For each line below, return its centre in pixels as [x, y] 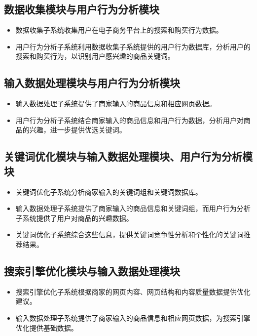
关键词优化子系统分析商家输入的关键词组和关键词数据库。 [109, 191]
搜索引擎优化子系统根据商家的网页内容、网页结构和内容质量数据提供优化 [133, 291]
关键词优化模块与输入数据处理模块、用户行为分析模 [128, 156]
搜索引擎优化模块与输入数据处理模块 [92, 271]
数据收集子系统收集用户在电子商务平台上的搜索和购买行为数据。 [119, 30]
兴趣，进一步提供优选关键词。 [78, 130]
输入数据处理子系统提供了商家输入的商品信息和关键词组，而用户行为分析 [133, 208]
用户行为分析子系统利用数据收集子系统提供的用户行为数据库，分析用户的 [133, 46]
